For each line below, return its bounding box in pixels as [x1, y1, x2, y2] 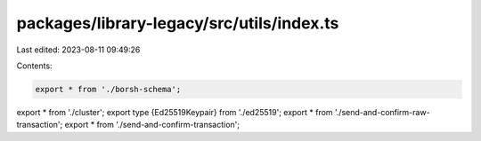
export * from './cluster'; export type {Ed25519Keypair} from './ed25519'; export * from [16, 106, 333, 117]
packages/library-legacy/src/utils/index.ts [16, 13, 339, 33]
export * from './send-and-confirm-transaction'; [64, 120, 240, 130]
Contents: [16, 60, 53, 71]
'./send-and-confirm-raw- [334, 106, 431, 117]
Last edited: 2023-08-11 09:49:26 [16, 44, 141, 55]
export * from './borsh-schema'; [35, 84, 182, 94]
